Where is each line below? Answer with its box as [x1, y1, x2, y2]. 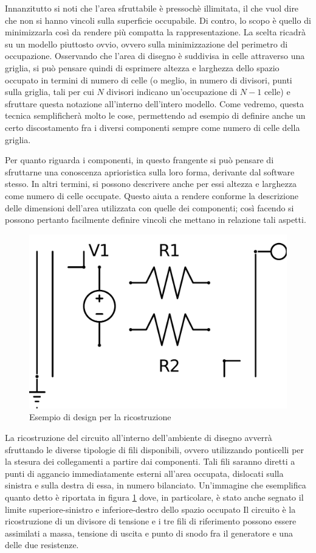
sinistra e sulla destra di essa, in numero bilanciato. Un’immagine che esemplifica [5, 479, 306, 491]
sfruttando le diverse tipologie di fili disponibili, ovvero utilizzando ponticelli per [5, 443, 304, 456]
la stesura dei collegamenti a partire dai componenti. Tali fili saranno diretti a [5, 455, 295, 468]
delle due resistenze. [5, 538, 79, 551]
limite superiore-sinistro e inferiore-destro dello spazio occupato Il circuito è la [5, 502, 296, 515]
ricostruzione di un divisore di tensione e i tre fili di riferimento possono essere [5, 515, 297, 527]
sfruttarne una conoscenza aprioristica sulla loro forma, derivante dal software [5, 165, 295, 178]
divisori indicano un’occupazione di [106, 85, 238, 98]
